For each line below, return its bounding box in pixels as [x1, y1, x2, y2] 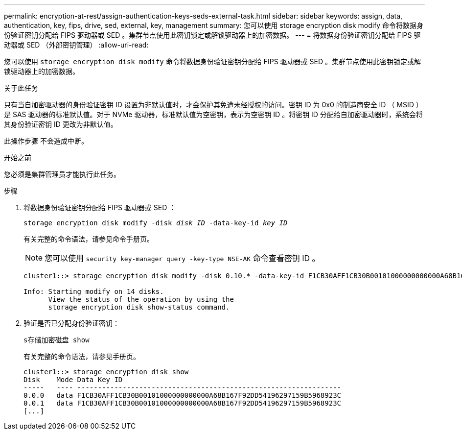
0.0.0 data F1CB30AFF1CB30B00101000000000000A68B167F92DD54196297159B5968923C [23, 391, 342, 399]
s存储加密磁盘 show [23, 336, 90, 344]
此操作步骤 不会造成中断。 [4, 137, 88, 145]
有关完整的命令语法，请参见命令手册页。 [23, 235, 154, 243]
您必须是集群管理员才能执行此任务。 [4, 170, 120, 178]
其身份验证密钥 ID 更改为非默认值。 [4, 120, 117, 128]
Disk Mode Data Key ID [23, 376, 123, 384]
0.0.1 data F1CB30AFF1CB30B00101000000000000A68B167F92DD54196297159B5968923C [23, 399, 342, 407]
